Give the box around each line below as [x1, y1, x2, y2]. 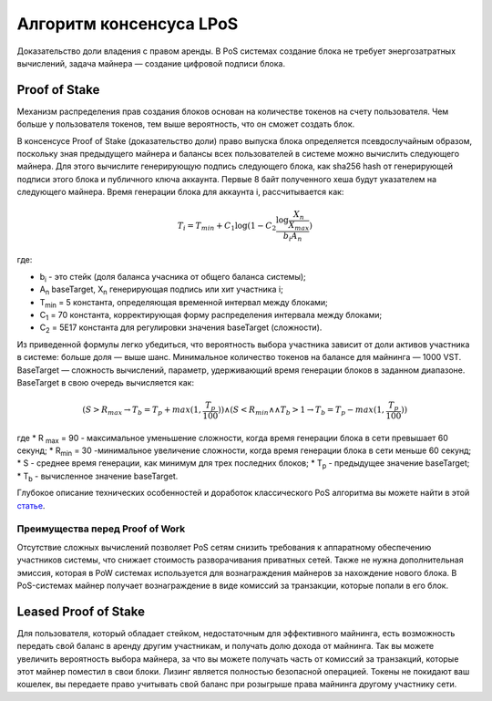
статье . [16, 500, 46, 510]
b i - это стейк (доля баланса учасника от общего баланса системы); [39, 271, 307, 284]
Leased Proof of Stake [16, 603, 146, 619]
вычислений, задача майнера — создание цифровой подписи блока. [16, 57, 286, 68]
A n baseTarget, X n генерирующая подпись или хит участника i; [39, 283, 284, 296]
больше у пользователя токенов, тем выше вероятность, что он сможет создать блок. [16, 119, 355, 129]
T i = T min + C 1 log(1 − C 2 [177, 221, 277, 232]
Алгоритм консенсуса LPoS [16, 14, 239, 34]
